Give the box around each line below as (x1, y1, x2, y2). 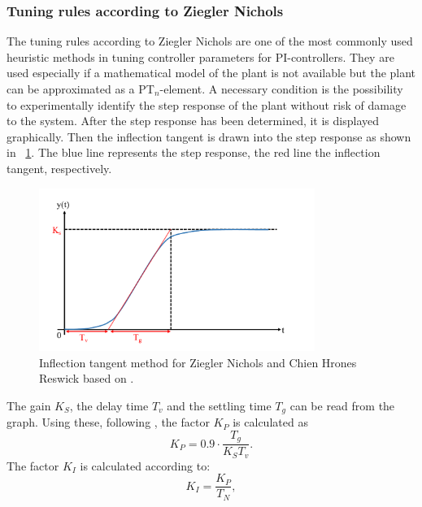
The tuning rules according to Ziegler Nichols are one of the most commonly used (7, 32, 413, 50)
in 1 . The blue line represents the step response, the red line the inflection (7, 144, 381, 161)
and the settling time (167, 396, 272, 414)
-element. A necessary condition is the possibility (159, 80, 403, 97)
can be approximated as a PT (7, 80, 154, 97)
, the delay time (69, 396, 149, 414)
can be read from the (289, 396, 395, 414)
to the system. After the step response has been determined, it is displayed (7, 112, 380, 129)
